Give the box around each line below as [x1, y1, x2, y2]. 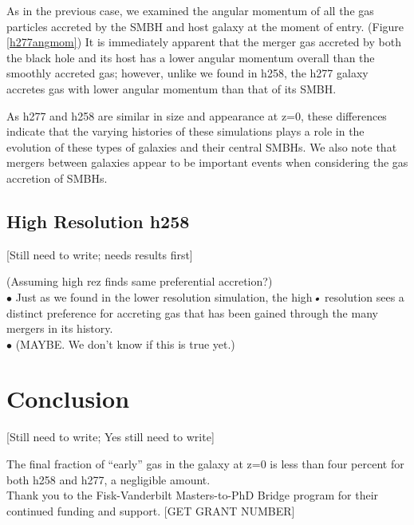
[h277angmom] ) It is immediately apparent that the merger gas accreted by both [6, 34, 401, 50]
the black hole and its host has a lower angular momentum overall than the [6, 49, 375, 65]
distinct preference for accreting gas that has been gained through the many [6, 304, 378, 321]
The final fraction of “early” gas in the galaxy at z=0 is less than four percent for [6, 456, 404, 472]
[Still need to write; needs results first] [6, 246, 193, 262]
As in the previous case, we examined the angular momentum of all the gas [6, 2, 374, 18]
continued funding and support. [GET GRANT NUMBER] [6, 502, 295, 519]
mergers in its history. [6, 320, 113, 337]
